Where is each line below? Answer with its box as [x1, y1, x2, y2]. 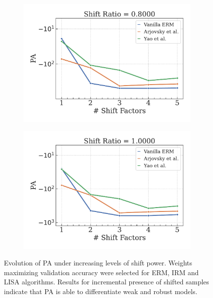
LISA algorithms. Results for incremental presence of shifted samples [4, 277, 209, 287]
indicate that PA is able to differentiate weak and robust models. [4, 286, 197, 296]
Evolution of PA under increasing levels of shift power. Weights [4, 257, 193, 267]
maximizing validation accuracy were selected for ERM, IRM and [4, 267, 199, 277]
